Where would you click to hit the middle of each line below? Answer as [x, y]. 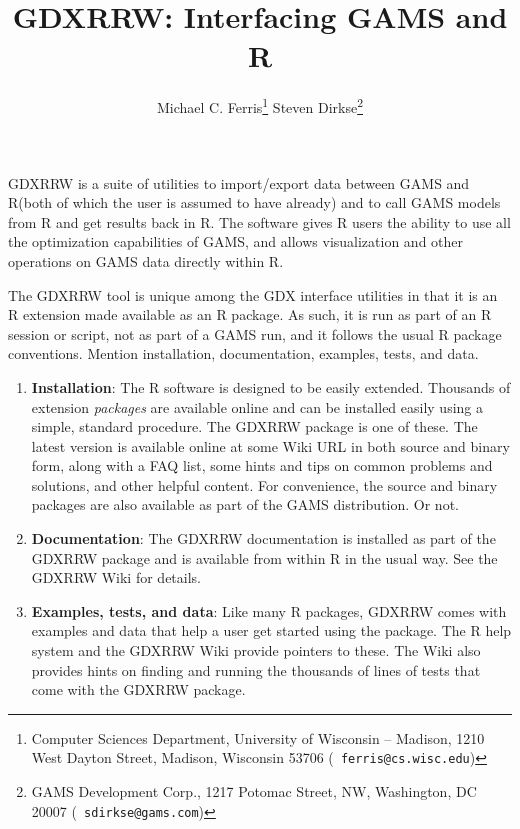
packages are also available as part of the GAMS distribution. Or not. [245, 504]
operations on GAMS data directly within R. [146, 260]
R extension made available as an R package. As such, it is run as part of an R [250, 314]
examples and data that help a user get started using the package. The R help [271, 630]
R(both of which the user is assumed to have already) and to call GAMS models [254, 202]
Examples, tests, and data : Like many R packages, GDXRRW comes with [269, 610]
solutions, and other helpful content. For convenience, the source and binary [264, 484]
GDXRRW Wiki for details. [116, 577]
